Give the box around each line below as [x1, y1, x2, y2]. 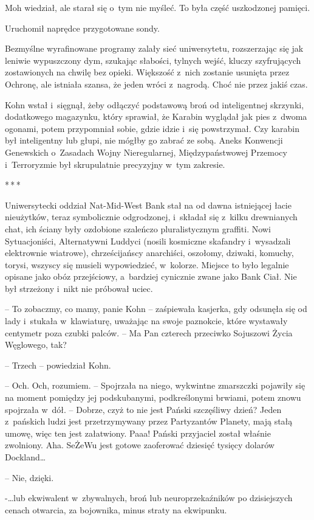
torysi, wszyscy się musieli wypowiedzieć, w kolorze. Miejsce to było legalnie [5, 258, 289, 271]
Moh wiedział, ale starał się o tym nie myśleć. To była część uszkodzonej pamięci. [5, 1, 310, 13]
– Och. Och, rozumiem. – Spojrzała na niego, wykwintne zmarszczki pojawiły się [5, 379, 305, 392]
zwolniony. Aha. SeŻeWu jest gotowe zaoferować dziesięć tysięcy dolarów [5, 439, 275, 451]
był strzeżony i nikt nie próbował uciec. [5, 282, 153, 294]
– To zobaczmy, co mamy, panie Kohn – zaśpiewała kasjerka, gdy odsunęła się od [5, 302, 307, 315]
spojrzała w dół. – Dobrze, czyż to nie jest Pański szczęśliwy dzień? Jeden [5, 403, 282, 415]
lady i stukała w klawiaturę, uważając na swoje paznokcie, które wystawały [5, 314, 288, 327]
